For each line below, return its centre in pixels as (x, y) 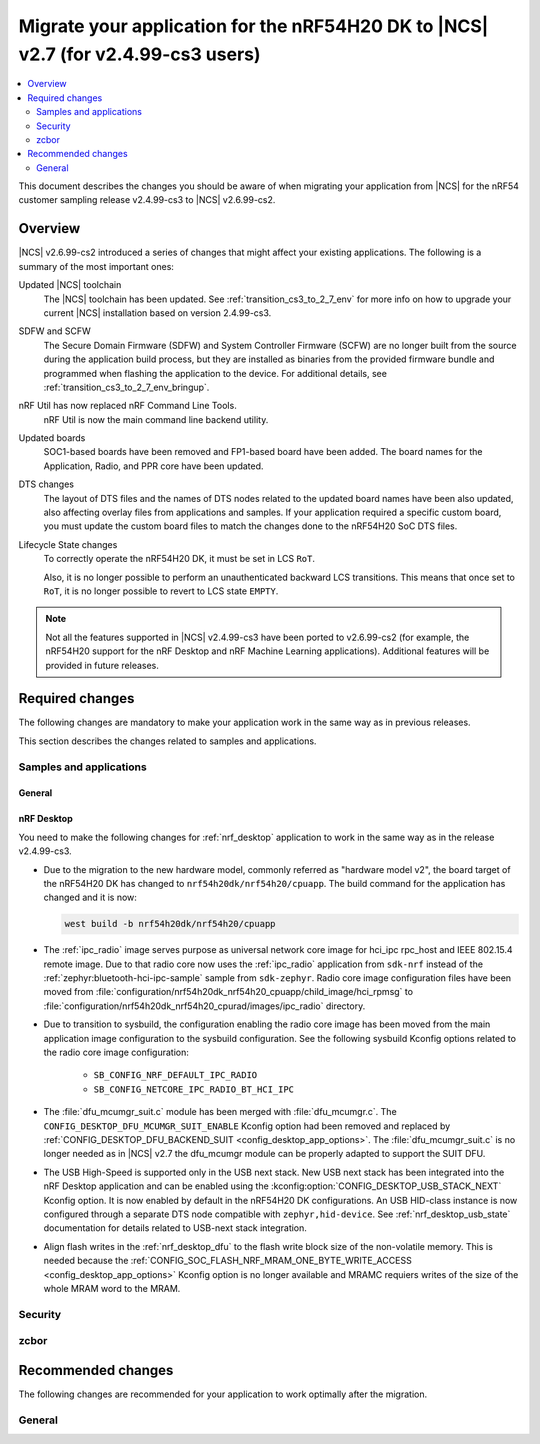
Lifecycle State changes (68, 544)
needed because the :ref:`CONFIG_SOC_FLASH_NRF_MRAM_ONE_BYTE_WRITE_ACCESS (227, 1261)
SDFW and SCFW (54, 331)
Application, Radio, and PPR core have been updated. (153, 466)
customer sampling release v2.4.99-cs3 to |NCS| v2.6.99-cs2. (147, 200)
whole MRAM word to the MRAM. (112, 1288)
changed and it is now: (90, 897)
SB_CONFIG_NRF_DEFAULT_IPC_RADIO (175, 1075)
